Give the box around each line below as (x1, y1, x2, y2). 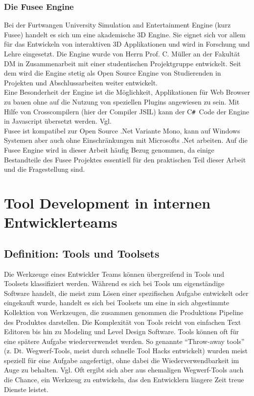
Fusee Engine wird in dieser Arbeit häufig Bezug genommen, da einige (4, 145, 214, 155)
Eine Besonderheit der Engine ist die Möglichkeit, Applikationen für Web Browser (4, 87, 250, 97)
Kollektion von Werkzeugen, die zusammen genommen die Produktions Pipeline (4, 307, 244, 317)
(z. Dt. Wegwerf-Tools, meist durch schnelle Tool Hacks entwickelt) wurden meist (4, 345, 248, 356)
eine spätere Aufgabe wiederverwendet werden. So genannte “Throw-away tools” (4, 336, 245, 346)
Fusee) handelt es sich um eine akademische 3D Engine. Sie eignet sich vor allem (4, 29, 246, 39)
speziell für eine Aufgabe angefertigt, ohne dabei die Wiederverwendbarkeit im (4, 355, 239, 365)
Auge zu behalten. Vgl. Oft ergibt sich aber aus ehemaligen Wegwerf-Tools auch (4, 365, 244, 375)
